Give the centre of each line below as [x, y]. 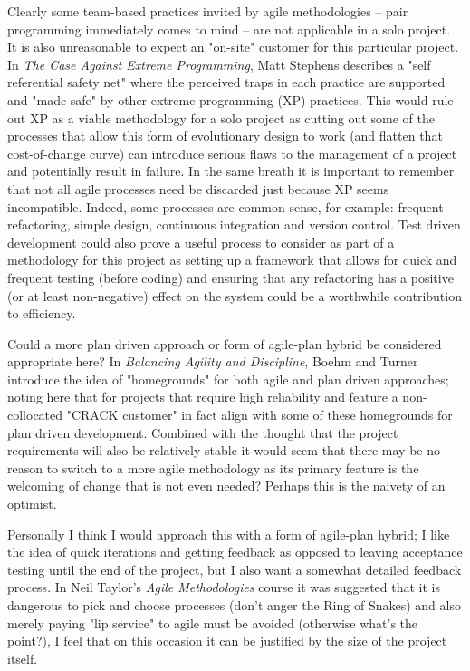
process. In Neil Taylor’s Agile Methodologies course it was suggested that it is [224, 587]
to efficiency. [42, 313]
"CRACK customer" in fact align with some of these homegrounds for [259, 415]
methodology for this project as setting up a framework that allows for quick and [232, 260]
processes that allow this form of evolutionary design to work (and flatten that [225, 136]
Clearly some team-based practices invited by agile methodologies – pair [208, 11]
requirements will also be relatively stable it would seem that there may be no [224, 450]
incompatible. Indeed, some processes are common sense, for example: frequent [225, 206]
